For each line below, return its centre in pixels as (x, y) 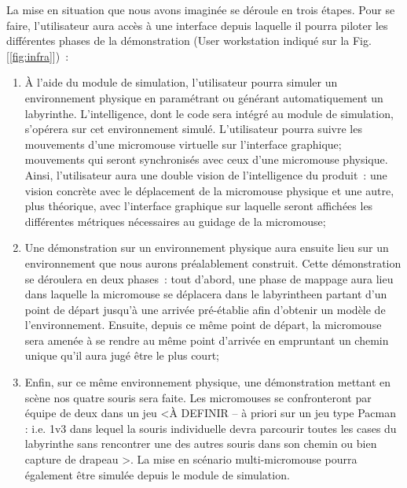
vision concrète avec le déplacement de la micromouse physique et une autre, (209, 190)
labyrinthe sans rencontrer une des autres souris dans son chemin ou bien (201, 444)
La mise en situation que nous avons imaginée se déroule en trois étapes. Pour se (201, 9)
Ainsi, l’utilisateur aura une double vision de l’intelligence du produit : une (206, 174)
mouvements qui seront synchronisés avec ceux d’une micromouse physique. (206, 159)
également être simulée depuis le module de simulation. (157, 474)
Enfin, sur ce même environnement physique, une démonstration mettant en (208, 382)
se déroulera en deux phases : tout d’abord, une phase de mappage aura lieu (209, 278)
